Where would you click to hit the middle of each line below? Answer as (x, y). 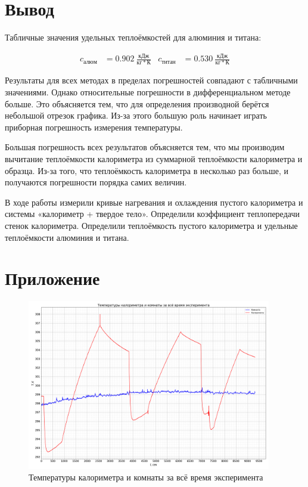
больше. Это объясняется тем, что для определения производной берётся (137, 103)
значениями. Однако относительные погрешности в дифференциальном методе (148, 91)
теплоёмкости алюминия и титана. (67, 237)
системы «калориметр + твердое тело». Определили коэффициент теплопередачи (152, 214)
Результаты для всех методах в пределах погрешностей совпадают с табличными (151, 80)
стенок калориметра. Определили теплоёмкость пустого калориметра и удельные (151, 225)
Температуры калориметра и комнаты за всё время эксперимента (146, 477)
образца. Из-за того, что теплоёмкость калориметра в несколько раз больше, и (147, 170)
